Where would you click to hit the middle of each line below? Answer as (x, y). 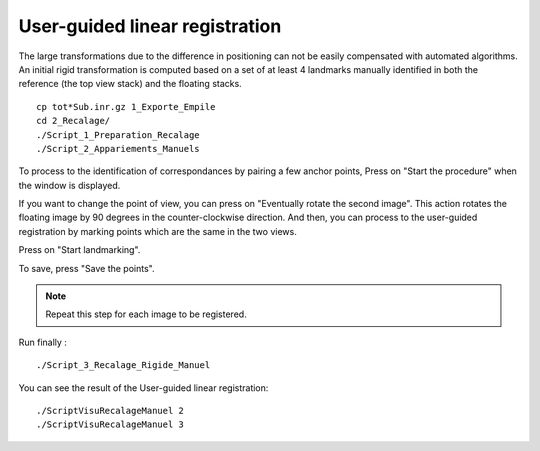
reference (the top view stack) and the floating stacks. (130, 84)
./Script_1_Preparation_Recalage (118, 134)
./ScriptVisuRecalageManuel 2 (110, 410)
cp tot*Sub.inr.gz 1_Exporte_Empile (126, 106)
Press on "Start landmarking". (79, 250)
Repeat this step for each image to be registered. (146, 314)
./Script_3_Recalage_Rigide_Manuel (123, 365)
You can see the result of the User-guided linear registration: (143, 387)
